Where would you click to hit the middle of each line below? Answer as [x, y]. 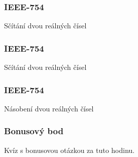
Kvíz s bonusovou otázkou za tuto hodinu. [70, 150]
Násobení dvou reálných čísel [49, 108]
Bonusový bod [34, 131]
